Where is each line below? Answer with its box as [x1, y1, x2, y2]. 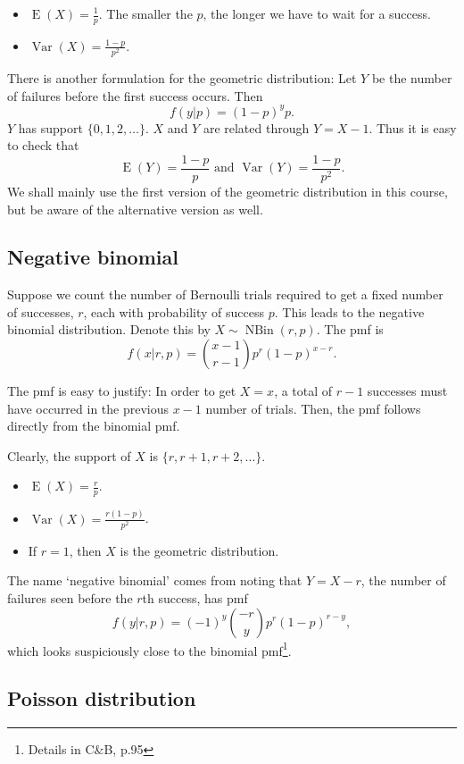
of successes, [7, 302, 74, 321]
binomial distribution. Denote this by [7, 320, 211, 339]
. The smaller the [98, 4, 193, 22]
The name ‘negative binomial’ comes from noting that [7, 571, 302, 590]
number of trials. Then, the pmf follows [205, 399, 421, 417]
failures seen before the [7, 588, 133, 607]
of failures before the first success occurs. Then [7, 86, 263, 105]
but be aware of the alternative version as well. [7, 199, 263, 218]
